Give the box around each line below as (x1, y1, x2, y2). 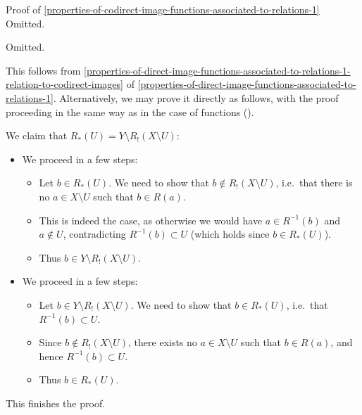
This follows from (6, 63, 81, 77)
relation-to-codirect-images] (6, 77, 123, 91)
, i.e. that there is (275, 175, 353, 190)
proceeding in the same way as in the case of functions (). (6, 104, 254, 119)
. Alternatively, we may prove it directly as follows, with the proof (53, 90, 339, 105)
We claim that (6, 128, 68, 143)
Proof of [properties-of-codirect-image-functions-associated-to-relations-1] (6, 2, 320, 16)
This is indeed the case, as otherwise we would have (39, 212, 263, 227)
